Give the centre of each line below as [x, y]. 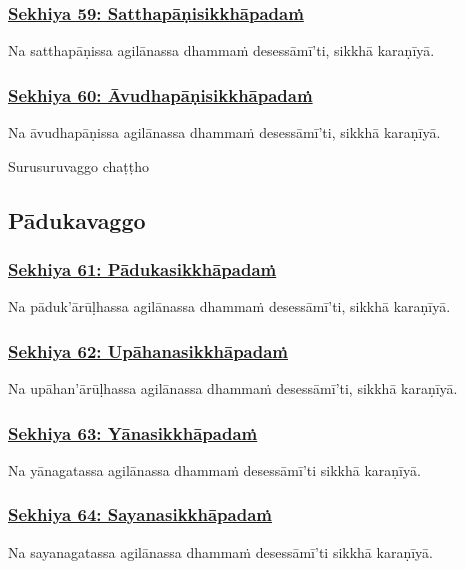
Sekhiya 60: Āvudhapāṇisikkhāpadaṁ [160, 94]
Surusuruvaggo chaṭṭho [78, 165]
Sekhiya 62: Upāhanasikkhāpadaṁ [148, 350]
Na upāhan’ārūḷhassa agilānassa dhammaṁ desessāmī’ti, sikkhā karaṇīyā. [233, 388]
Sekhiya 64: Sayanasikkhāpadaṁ [140, 514]
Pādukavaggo [77, 219]
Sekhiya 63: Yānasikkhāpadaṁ [133, 432]
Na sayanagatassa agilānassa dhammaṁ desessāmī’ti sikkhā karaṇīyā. [220, 551]
